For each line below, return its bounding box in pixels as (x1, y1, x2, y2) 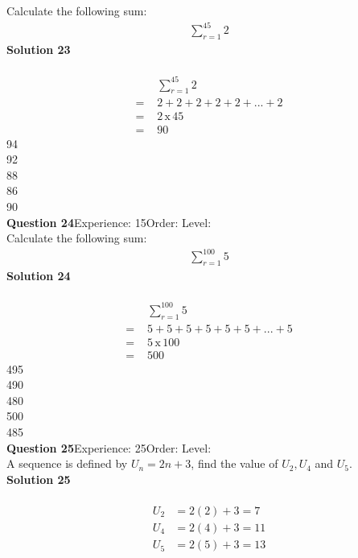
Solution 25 (6, 470, 71, 487)
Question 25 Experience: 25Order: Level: (6, 439, 212, 456)
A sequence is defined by (6, 455, 128, 472)
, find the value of (191, 455, 278, 472)
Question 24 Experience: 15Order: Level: (6, 213, 212, 230)
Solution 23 (6, 40, 71, 57)
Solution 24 (6, 267, 71, 284)
